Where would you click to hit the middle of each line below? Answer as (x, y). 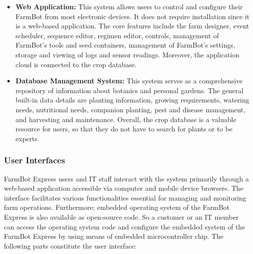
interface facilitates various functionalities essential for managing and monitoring (125, 197)
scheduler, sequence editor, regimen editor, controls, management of (117, 35)
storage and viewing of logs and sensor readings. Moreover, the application (127, 54)
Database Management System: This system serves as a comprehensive (129, 81)
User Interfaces (35, 160)
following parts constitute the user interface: (70, 245)
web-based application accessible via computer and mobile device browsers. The (124, 188)
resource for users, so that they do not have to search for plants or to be (124, 129)
